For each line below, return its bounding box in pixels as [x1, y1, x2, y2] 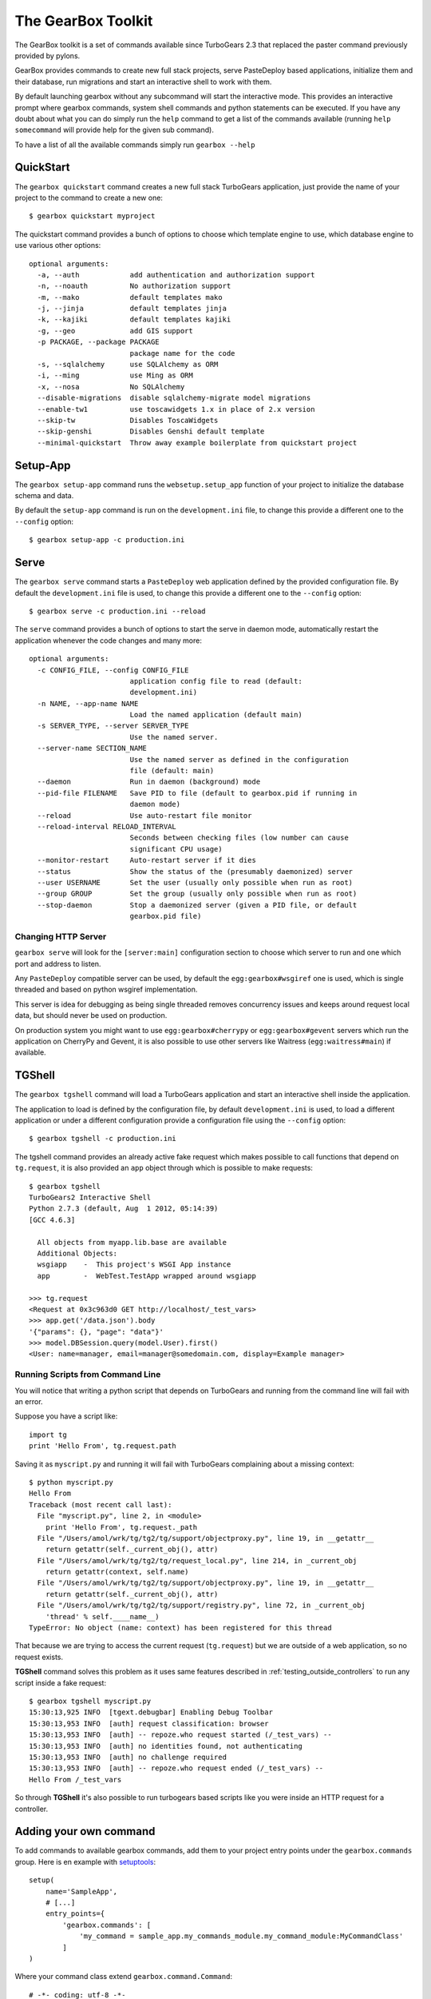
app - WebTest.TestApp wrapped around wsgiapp [37, 1271, 257, 1280]
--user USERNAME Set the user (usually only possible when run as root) [37, 878, 354, 887]
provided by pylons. [14, 50, 81, 60]
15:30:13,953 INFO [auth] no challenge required [29, 1752, 227, 1762]
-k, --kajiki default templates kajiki [37, 315, 231, 324]
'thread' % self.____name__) [45, 1612, 160, 1621]
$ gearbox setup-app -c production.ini [29, 536, 185, 545]
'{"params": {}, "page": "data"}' [29, 1327, 164, 1336]
